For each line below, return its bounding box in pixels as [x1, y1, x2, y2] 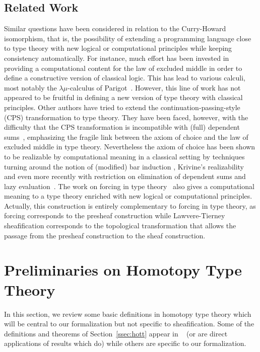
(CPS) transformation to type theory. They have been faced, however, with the [4, 112, 248, 122]
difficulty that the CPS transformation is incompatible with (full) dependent [4, 122, 240, 132]
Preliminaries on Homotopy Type [4, 259, 242, 280]
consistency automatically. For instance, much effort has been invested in [4, 52, 229, 63]
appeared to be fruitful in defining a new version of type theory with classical [4, 92, 243, 103]
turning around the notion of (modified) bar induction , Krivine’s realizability [4, 161, 244, 171]
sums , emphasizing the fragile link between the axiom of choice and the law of [4, 131, 248, 142]
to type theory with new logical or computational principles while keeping [4, 43, 232, 53]
